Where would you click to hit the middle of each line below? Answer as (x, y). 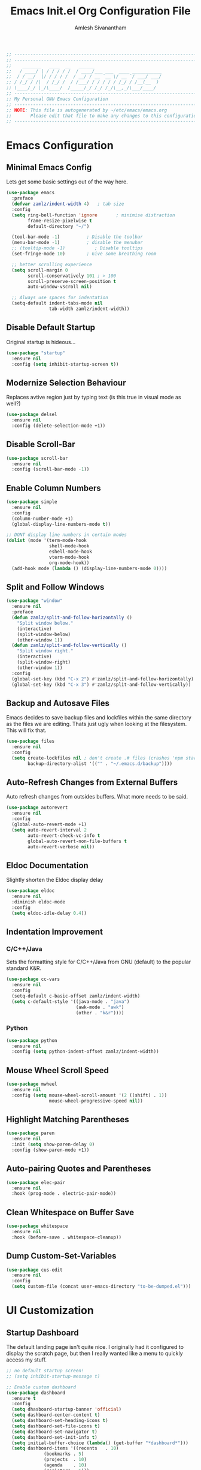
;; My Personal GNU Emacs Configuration (57, 99)
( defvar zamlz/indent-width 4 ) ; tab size (68, 204)
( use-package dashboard (36, 1393)
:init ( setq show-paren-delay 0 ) (53, 1144)
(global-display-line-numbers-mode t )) (61, 524)
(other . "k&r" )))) (100, 1013)
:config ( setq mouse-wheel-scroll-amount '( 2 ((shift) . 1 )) (89, 1095)
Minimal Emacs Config (49, 167)
